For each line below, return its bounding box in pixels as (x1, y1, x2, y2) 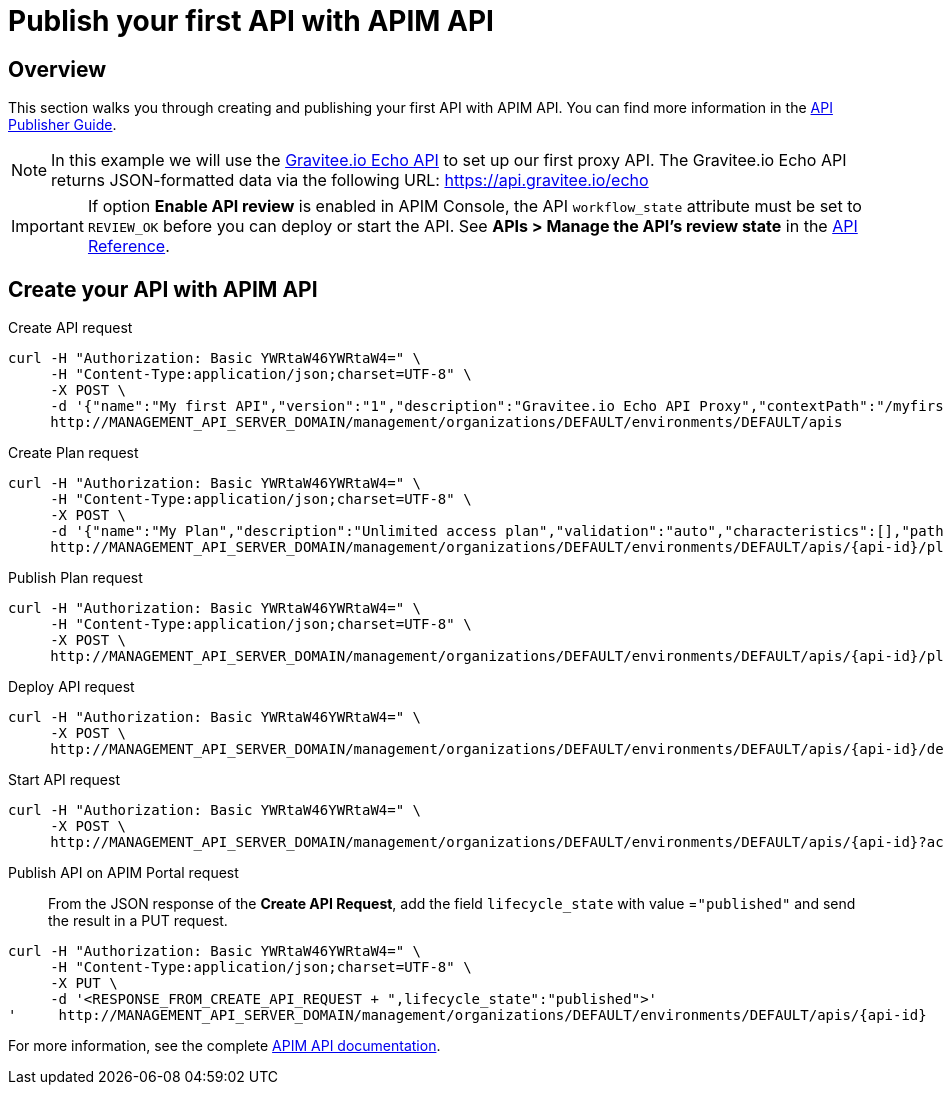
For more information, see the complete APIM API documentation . (8, 1037, 441, 1055)
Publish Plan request (8, 569, 143, 587)
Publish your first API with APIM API (8, 4, 494, 38)
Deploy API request (8, 678, 135, 696)
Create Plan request (8, 444, 139, 462)
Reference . (87, 236, 170, 257)
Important (11, 216, 84, 237)
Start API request (8, 771, 120, 789)
